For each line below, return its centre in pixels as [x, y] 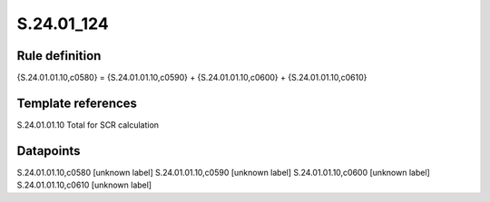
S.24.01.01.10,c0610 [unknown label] [84, 185]
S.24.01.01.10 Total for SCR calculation [88, 125]
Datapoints [49, 151]
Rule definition [59, 56]
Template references [77, 103]
